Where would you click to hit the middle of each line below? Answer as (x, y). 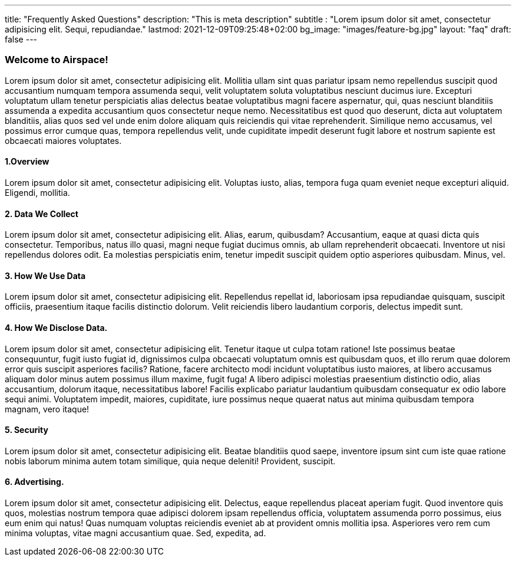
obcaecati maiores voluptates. (63, 140)
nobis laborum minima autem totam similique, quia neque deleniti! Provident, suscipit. (170, 461)
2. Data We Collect (42, 214)
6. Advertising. (34, 482)
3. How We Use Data (45, 275)
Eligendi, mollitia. (37, 192)
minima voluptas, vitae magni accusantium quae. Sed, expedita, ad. (135, 533)
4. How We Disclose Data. (56, 328)
